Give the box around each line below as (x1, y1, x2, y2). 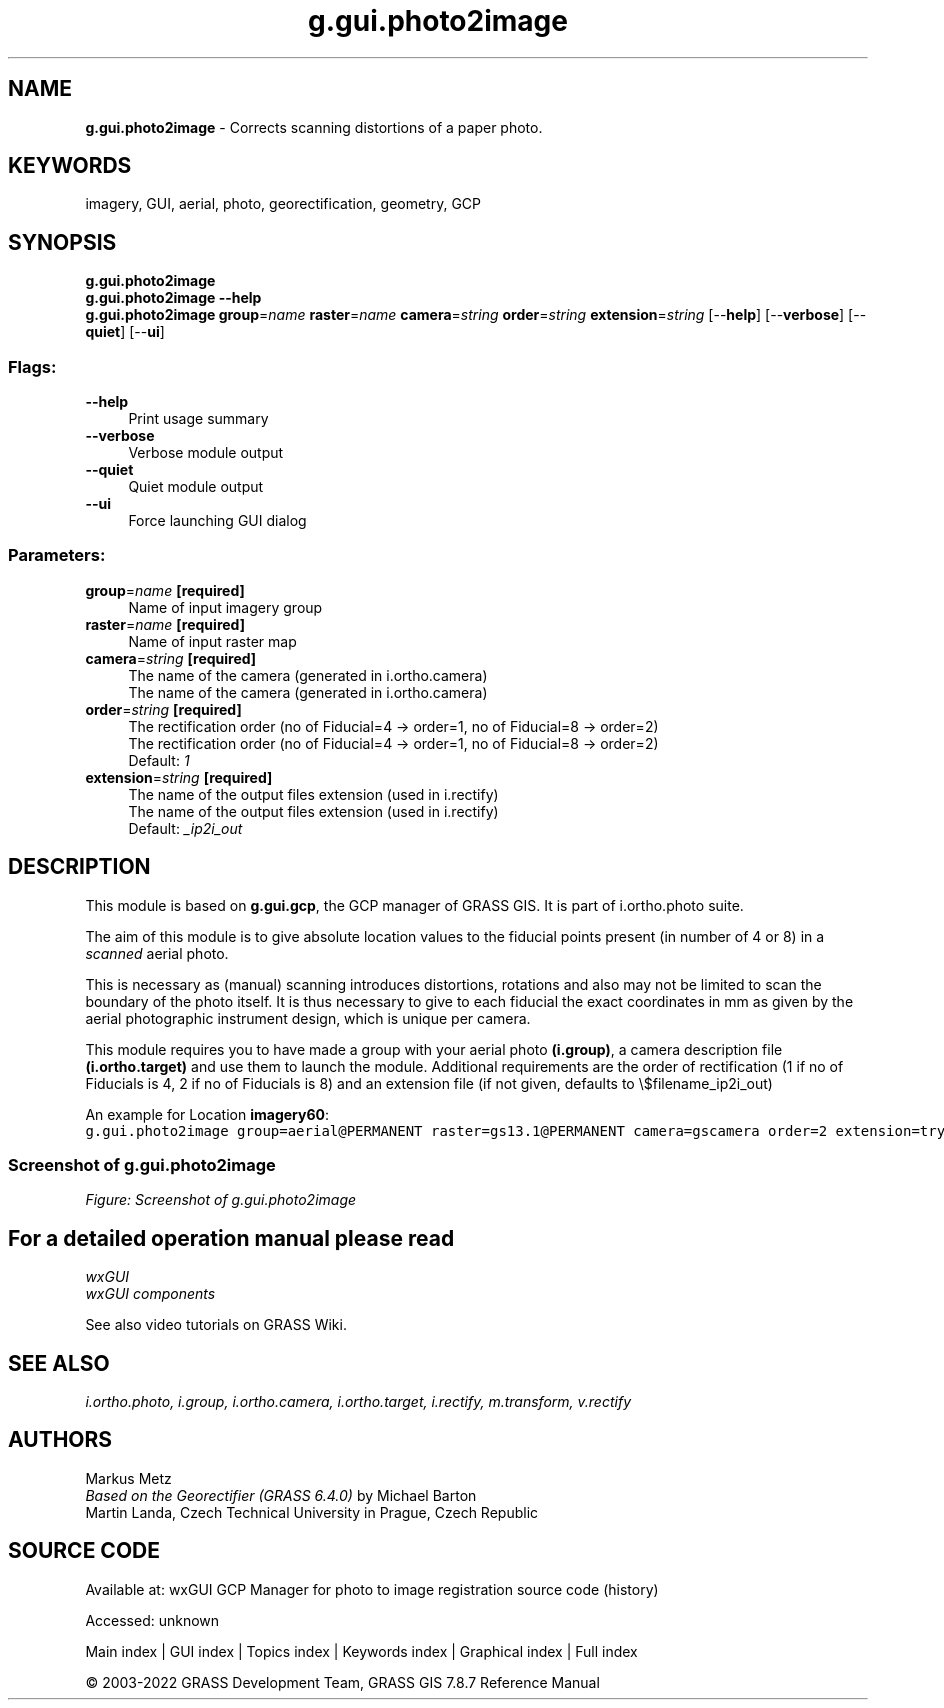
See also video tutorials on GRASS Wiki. (85, 1316, 347, 1334)
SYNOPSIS (8, 229, 117, 255)
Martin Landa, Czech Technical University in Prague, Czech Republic (85, 1503, 539, 1521)
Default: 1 (128, 751, 190, 769)
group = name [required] (85, 581, 245, 599)
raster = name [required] (85, 615, 245, 633)
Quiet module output (128, 478, 264, 496)
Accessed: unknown (85, 1611, 220, 1629)
